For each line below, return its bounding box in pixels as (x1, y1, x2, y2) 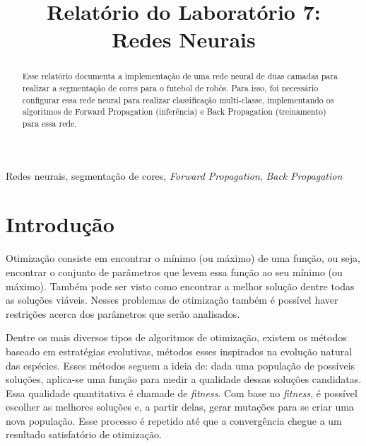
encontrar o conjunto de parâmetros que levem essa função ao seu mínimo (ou (6, 264, 343, 279)
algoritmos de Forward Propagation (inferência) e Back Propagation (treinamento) (22, 105, 326, 118)
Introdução (6, 210, 114, 239)
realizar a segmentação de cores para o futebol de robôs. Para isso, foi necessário (22, 82, 319, 94)
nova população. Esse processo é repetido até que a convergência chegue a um (6, 413, 342, 428)
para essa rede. (22, 117, 77, 129)
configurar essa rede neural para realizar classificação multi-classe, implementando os (22, 93, 334, 105)
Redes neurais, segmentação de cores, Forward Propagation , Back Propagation (6, 168, 343, 183)
